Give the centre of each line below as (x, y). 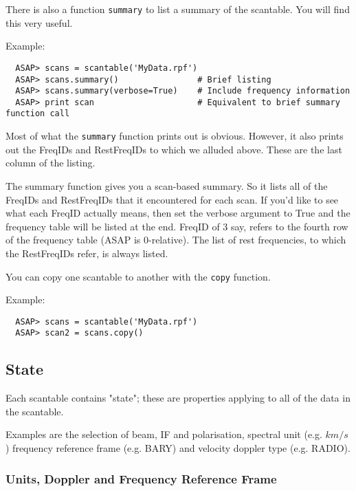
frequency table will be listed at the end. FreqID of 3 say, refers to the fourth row (177, 226)
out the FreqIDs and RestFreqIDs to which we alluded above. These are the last (174, 149)
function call (38, 114)
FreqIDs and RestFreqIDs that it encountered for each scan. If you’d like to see (172, 199)
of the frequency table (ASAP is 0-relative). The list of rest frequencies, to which (176, 240)
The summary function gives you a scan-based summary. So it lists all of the (167, 185)
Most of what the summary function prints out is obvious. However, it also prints (175, 136)
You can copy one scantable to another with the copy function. (138, 276)
